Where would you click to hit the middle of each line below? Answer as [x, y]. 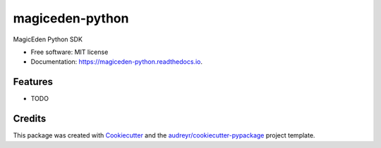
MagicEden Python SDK [48, 39]
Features [33, 82]
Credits [30, 119]
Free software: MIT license [69, 52]
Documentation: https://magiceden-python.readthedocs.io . [116, 62]
